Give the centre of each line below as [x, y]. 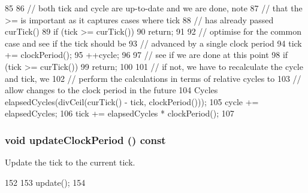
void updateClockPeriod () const [85, 140]
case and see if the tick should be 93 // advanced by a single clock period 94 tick [153, 43]
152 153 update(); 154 [45, 182]
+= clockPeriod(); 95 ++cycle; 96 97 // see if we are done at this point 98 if [147, 55]
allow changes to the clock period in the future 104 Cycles [111, 90]
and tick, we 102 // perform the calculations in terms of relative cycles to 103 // [153, 78]
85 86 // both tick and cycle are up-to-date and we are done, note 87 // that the [154, 8]
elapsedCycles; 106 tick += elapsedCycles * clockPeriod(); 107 [120, 113]
